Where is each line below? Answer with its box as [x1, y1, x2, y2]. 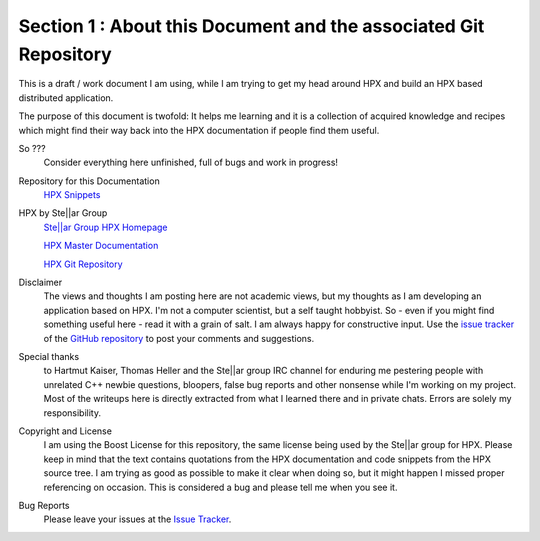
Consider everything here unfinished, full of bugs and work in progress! [43, 156, 339, 169]
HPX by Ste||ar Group [18, 207, 108, 219]
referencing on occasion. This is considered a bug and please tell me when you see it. [43, 481, 398, 493]
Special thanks [18, 350, 80, 362]
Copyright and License [18, 425, 112, 437]
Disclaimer [18, 276, 63, 289]
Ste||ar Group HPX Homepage [43, 221, 169, 233]
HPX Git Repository [43, 258, 124, 270]
